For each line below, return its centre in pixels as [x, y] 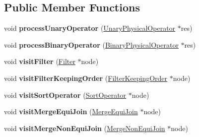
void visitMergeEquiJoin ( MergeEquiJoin [71, 111]
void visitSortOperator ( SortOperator [65, 95]
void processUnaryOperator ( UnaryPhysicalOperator [90, 28]
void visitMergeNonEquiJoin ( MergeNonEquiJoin [85, 128]
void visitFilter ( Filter [40, 61]
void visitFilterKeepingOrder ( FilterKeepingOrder [86, 78]
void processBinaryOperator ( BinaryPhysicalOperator [91, 44]
